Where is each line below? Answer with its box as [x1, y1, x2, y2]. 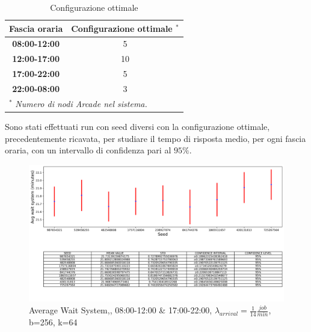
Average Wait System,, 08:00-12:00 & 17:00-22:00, [29, 304, 212, 316]
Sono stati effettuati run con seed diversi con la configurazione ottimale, [5, 120, 270, 132]
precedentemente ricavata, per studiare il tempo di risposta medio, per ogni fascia [5, 132, 306, 144]
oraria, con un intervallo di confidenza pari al [5, 144, 171, 156]
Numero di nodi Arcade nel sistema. [15, 97, 147, 109]
